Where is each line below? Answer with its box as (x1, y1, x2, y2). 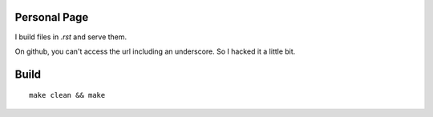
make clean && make (29, 91, 106, 100)
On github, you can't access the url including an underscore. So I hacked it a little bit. (14, 46, 296, 56)
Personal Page (14, 10, 89, 24)
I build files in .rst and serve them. (14, 32, 127, 42)
